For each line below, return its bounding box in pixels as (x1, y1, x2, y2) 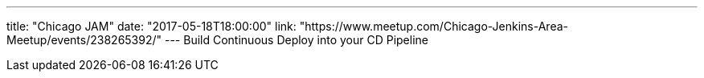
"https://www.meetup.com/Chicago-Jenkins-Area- (299, 19, 569, 33)
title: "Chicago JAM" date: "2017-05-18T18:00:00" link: (6, 19, 297, 33)
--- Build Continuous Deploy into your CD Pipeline (164, 33, 428, 47)
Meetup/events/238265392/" (6, 33, 162, 47)
